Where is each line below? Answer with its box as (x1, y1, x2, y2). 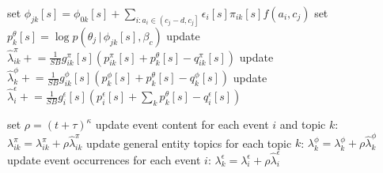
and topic (279, 116, 326, 133)
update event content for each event (95, 116, 269, 133)
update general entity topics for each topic (86, 134, 292, 151)
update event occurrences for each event (7, 151, 201, 167)
